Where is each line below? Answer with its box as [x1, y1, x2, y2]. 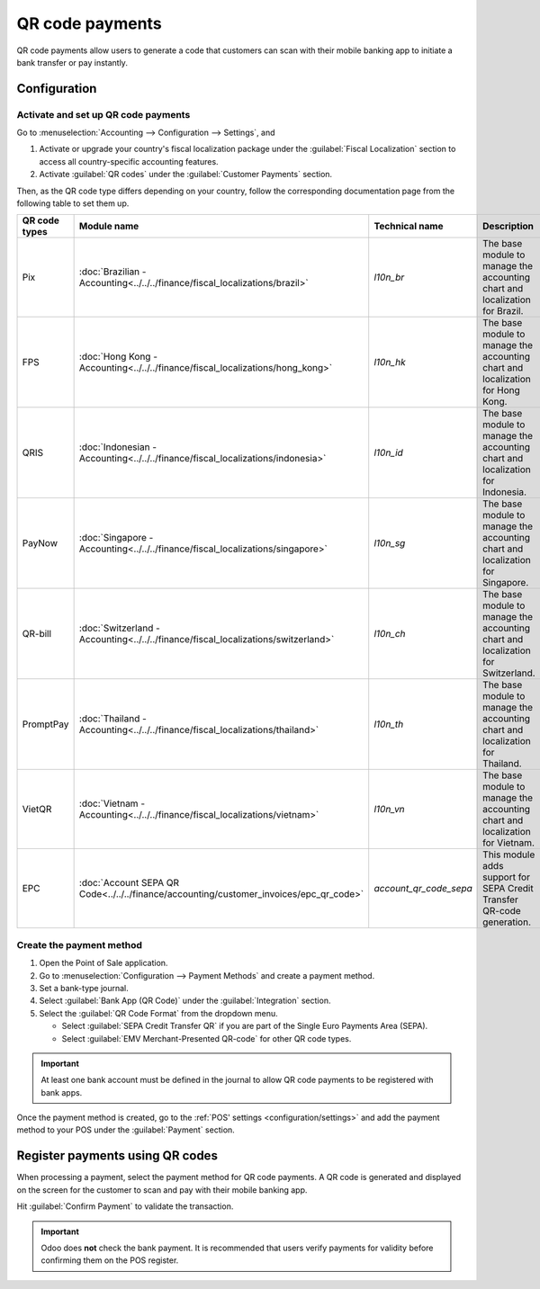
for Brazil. [482, 305, 524, 318]
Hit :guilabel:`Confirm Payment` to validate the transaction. [16, 1201, 234, 1212]
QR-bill [22, 628, 52, 640]
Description [482, 220, 535, 233]
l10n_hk [373, 356, 406, 369]
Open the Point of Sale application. [39, 958, 168, 969]
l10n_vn [373, 803, 405, 816]
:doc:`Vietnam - [78, 797, 146, 810]
